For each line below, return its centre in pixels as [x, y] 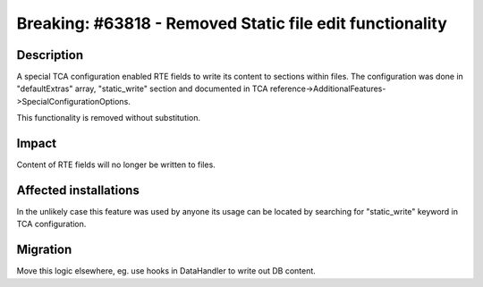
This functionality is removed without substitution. [109, 118]
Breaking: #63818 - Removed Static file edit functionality [232, 23]
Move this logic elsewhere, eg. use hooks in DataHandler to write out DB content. [166, 271]
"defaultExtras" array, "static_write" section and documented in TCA [142, 89]
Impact [37, 143]
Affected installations [78, 190]
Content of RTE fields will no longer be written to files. [116, 165]
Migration [44, 250]
